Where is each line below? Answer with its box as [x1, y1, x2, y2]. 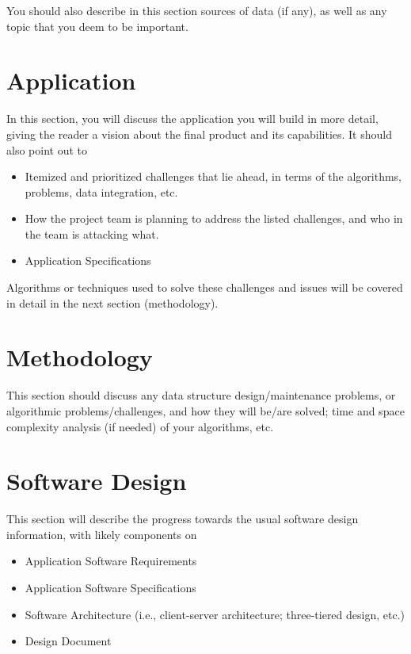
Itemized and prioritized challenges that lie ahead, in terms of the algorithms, [25, 168, 402, 185]
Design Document [25, 633, 112, 649]
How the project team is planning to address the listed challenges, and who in [25, 210, 403, 227]
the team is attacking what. [25, 225, 159, 242]
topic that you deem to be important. [6, 17, 188, 34]
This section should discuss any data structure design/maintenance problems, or [6, 387, 396, 403]
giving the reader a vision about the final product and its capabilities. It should [6, 125, 392, 142]
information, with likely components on [6, 526, 197, 542]
